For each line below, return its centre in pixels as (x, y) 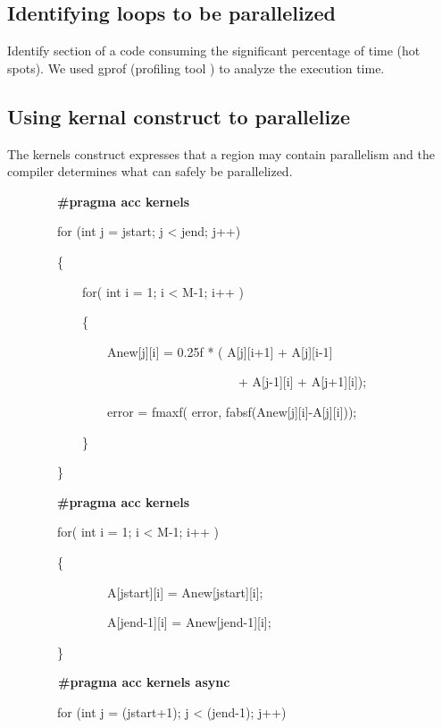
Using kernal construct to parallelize (179, 116)
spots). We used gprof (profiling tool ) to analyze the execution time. (196, 68)
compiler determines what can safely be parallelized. (150, 171)
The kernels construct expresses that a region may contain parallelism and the (221, 153)
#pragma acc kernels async (144, 682)
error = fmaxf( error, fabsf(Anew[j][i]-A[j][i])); (232, 411)
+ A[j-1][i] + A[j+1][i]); (302, 381)
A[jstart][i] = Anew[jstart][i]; (185, 592)
